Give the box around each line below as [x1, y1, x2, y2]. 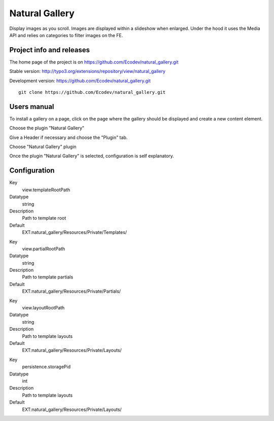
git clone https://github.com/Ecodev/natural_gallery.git [18, 89, 166, 95]
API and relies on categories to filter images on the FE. [9, 32, 123, 38]
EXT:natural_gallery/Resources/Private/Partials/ [22, 288, 121, 294]
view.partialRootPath [22, 245, 65, 252]
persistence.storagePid [22, 364, 71, 370]
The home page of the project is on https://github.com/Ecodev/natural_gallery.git [9, 59, 179, 65]
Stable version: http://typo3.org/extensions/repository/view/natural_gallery [9, 68, 166, 75]
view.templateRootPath [22, 187, 71, 193]
